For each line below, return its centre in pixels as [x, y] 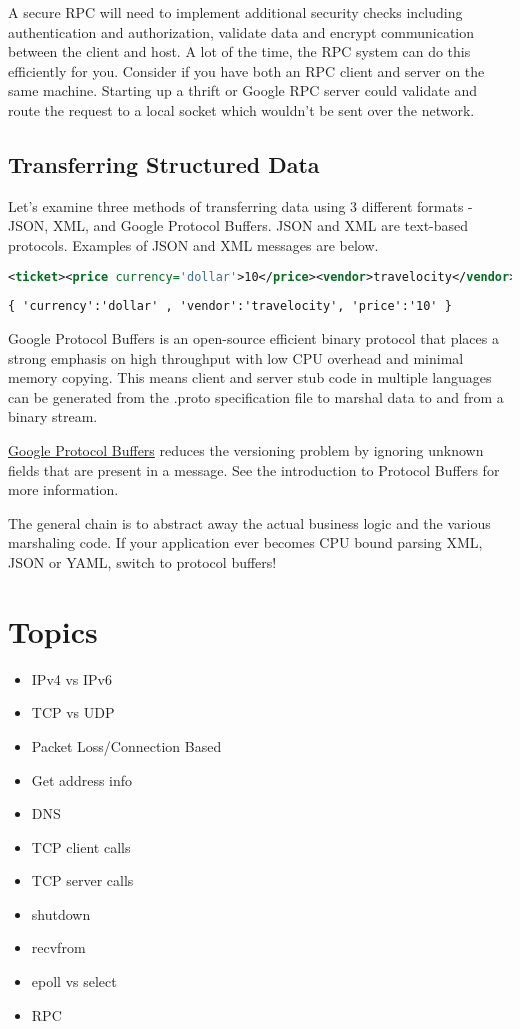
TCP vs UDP [73, 712]
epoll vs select [74, 981]
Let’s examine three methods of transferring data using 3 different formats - [240, 205]
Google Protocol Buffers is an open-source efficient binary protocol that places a [253, 338]
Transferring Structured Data [164, 163]
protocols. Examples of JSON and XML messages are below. [193, 244]
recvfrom [58, 947]
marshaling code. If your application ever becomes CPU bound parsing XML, [245, 542]
